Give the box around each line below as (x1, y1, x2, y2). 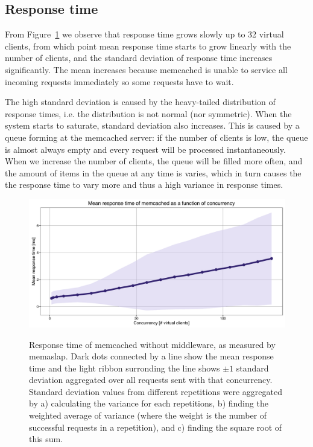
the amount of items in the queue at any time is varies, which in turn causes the (5, 166, 302, 179)
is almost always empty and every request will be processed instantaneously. (5, 143, 286, 155)
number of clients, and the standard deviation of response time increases (5, 51, 273, 64)
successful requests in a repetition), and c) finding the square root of (29, 420, 282, 433)
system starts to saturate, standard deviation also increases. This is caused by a (5, 119, 300, 132)
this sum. (29, 433, 63, 445)
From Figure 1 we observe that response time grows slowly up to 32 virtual (5, 28, 284, 40)
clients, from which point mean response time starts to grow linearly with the (5, 39, 291, 52)
